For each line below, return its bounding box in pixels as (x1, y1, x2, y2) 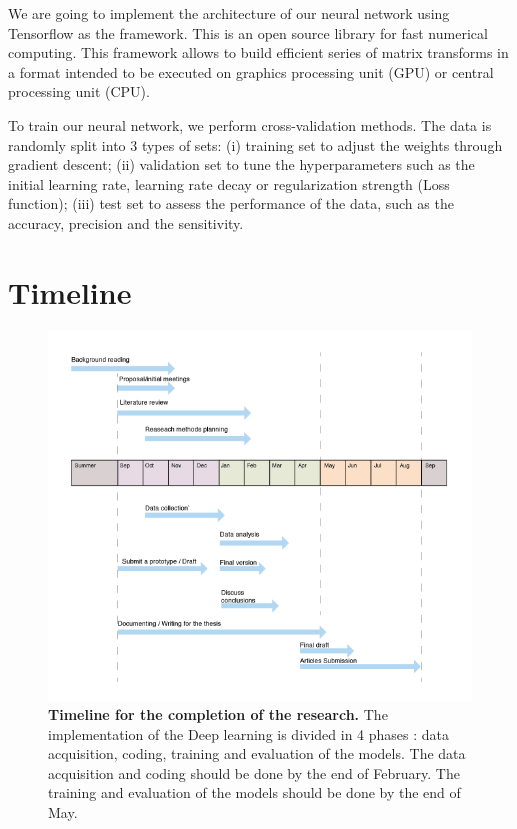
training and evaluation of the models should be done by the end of (48, 782, 461, 803)
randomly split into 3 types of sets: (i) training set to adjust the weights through (8, 134, 503, 155)
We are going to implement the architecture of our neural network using (8, 3, 450, 23)
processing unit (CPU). (8, 81, 150, 102)
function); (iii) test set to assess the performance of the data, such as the (8, 193, 454, 214)
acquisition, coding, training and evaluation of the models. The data (48, 743, 466, 764)
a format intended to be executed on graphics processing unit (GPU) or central (8, 61, 494, 82)
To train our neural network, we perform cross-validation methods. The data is (8, 114, 492, 135)
